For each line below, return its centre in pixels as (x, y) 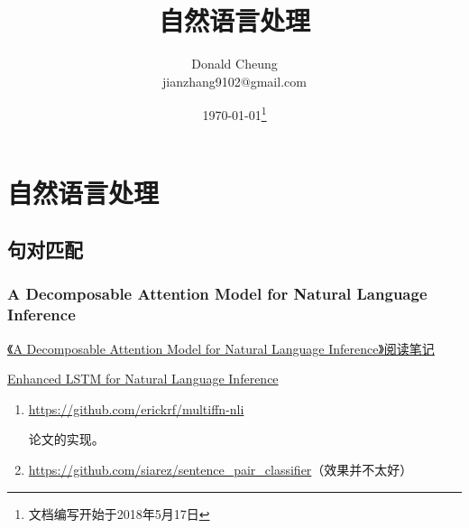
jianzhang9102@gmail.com (234, 81)
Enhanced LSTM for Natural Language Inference (143, 379)
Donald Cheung (234, 64)
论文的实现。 (66, 439)
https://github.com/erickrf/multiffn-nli (136, 408)
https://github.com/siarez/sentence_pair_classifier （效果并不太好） (221, 470)
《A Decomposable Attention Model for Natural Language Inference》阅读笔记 (221, 348)
